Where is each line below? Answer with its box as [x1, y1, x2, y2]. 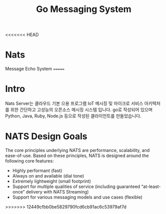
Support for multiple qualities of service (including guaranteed [12, 183, 141, 189]
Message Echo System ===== [5, 66, 65, 72]
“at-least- [141, 183, 161, 189]
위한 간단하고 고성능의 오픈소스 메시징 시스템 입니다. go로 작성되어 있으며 [10, 106, 153, 113]
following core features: [5, 158, 54, 163]
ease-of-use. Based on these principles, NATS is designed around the [5, 152, 149, 158]
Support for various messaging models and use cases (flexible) [12, 194, 143, 200]
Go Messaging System [36, 3, 132, 15]
